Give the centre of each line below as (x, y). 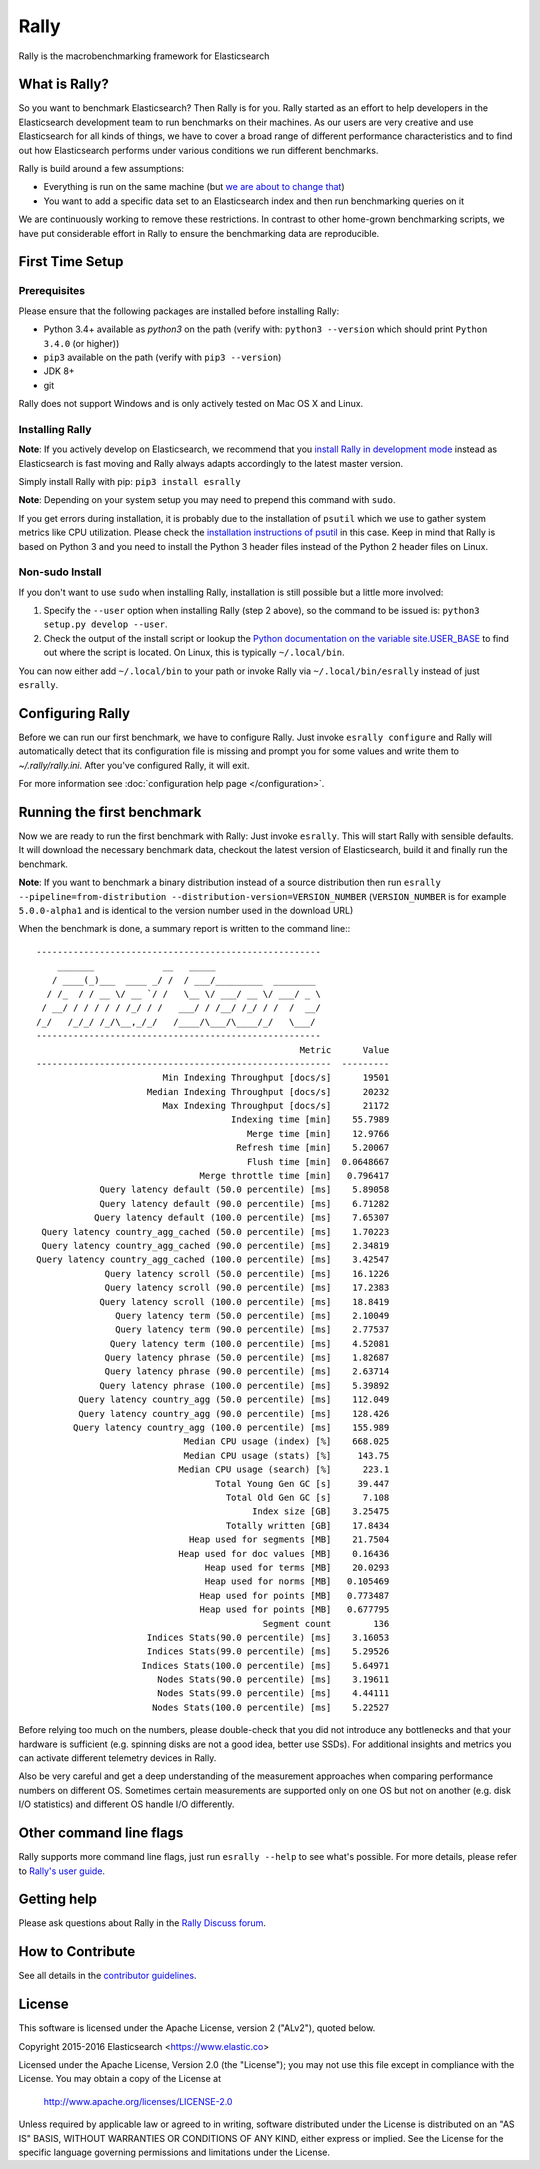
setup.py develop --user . (105, 624)
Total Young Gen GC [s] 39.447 (302, 1483)
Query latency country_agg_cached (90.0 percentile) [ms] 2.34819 (215, 1245)
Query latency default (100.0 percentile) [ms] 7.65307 (241, 1218)
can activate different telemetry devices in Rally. (117, 1758)
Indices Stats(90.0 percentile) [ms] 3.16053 (268, 1637)
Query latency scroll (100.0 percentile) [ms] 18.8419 (244, 1301)
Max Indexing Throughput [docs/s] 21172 (276, 1106)
